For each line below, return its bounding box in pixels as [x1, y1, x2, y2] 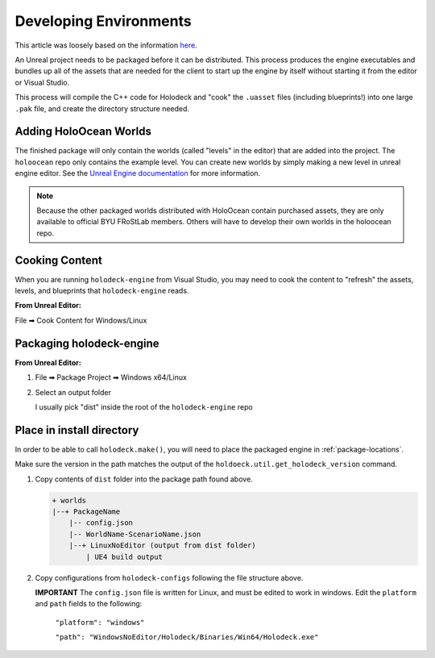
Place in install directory [14, 423, 139, 437]
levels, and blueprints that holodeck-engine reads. [14, 286, 189, 296]
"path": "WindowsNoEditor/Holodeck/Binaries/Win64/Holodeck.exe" [55, 633, 319, 642]
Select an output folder [35, 387, 112, 397]
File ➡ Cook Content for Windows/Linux [14, 315, 147, 325]
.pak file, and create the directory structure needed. [14, 103, 189, 113]
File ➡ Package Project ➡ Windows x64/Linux [35, 373, 187, 382]
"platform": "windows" [55, 618, 145, 627]
